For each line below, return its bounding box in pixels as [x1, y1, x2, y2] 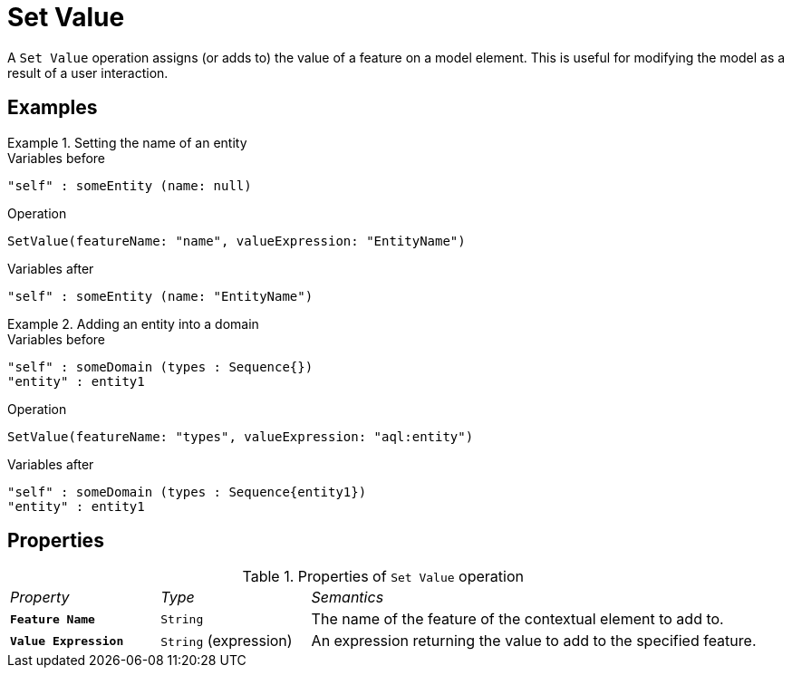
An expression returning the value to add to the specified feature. [311, 632, 757, 651]
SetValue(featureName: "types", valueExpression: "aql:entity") [7, 429, 474, 444]
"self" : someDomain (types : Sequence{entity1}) [7, 484, 367, 499]
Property [10, 588, 70, 607]
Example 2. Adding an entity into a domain [7, 315, 259, 332]
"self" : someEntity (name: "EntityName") [7, 288, 314, 304]
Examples [7, 96, 98, 120]
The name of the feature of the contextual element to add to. [311, 610, 724, 629]
